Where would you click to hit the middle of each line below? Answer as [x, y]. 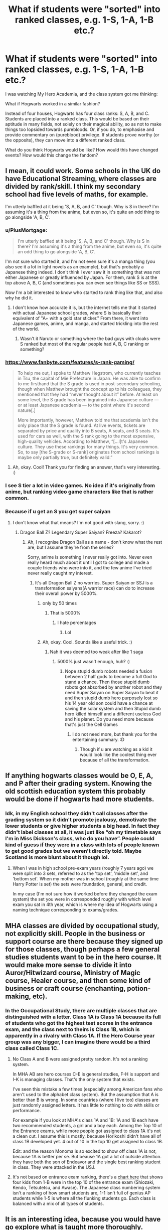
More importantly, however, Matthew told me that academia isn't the [88, 420]
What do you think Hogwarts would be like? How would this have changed [82, 149]
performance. [27, 1110]
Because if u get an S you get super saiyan [58, 512]
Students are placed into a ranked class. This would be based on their [77, 118]
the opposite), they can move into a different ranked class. [65, 140]
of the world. [26, 329]
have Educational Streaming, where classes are [81, 179]
